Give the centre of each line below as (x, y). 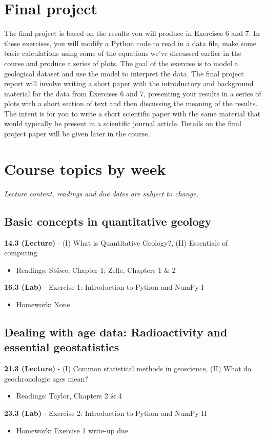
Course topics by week (85, 168)
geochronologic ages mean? (46, 378)
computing (21, 253)
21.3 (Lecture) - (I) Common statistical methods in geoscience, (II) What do (128, 368)
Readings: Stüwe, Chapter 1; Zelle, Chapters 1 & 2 (96, 270)
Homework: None (43, 304)
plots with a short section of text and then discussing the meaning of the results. (131, 103)
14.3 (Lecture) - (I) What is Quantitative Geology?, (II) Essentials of (116, 242)
